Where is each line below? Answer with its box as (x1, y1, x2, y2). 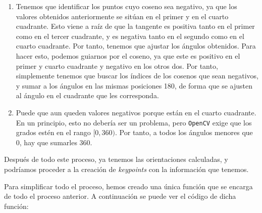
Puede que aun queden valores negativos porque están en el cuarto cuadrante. (16, 107, 256, 117)
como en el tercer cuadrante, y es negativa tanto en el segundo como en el (16, 30, 244, 41)
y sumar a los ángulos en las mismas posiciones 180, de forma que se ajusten (16, 80, 253, 91)
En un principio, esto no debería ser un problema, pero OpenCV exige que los (16, 117, 252, 127)
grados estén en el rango (16, 127, 91, 138)
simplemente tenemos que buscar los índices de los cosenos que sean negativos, (16, 70, 259, 81)
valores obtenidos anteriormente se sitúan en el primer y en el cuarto (16, 11, 229, 21)
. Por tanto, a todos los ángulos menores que (115, 127, 253, 138)
